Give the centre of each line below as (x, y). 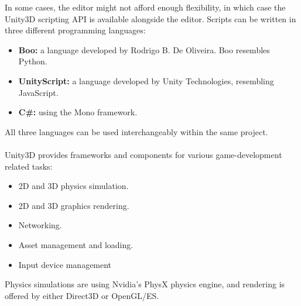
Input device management (65, 264)
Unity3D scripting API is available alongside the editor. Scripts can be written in (150, 18)
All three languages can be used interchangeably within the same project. (136, 131)
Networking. (40, 225)
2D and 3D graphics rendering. (74, 205)
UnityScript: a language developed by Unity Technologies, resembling (146, 80)
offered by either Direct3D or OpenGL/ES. (82, 295)
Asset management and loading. (76, 244)
